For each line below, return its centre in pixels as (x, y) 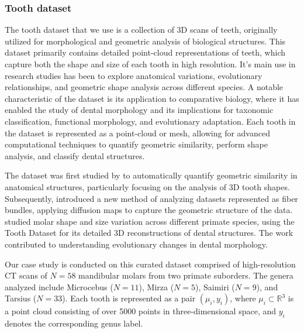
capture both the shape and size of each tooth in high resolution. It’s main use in (150, 64)
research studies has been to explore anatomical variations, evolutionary (134, 75)
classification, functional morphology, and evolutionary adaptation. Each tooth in (150, 121)
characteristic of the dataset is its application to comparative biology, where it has (152, 98)
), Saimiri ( (215, 286)
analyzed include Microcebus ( (59, 286)
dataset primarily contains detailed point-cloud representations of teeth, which (145, 52)
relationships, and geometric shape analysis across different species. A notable (144, 87)
